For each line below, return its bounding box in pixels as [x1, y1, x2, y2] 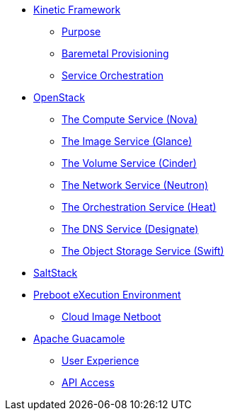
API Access [62, 376, 115, 388]
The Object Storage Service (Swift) [62, 245, 224, 257]
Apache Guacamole [33, 333, 125, 345]
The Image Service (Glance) [62, 135, 192, 147]
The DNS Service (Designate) [62, 223, 199, 235]
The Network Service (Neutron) [62, 179, 209, 191]
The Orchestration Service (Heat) [62, 201, 217, 213]
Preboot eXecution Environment [33, 289, 181, 301]
